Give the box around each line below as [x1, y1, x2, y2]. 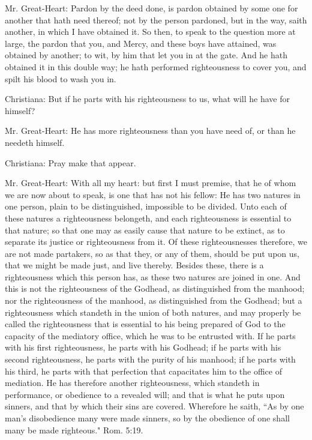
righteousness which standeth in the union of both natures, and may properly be [5, 306, 301, 318]
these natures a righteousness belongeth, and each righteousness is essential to [5, 211, 292, 224]
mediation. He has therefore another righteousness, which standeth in [5, 376, 260, 389]
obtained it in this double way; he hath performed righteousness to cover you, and [5, 60, 307, 73]
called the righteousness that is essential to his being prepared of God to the [5, 318, 286, 330]
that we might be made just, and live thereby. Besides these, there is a [5, 259, 264, 271]
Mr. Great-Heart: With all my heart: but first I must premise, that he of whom [5, 176, 296, 189]
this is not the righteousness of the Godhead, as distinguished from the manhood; [5, 282, 305, 295]
